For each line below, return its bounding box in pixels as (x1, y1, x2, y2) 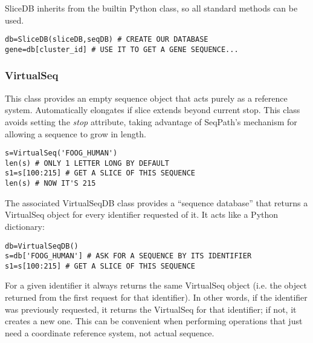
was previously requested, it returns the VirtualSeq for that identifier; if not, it (5, 302, 297, 315)
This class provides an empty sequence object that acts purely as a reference (5, 91, 288, 104)
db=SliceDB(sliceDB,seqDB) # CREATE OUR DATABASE (5, 35, 208, 44)
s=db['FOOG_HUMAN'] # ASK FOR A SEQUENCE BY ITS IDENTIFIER (5, 252, 252, 261)
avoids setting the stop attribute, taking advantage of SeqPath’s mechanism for (5, 115, 297, 128)
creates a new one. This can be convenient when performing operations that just (5, 315, 303, 327)
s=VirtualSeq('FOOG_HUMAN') (5, 149, 118, 158)
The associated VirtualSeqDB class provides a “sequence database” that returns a (5, 196, 308, 209)
